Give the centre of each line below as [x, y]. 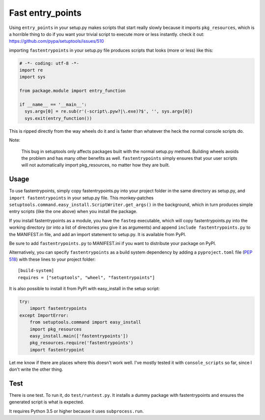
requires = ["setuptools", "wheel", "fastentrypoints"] [86, 277]
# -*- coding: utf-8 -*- [49, 63]
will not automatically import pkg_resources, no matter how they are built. [96, 165]
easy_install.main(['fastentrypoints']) [79, 336]
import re [31, 70]
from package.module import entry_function [73, 91]
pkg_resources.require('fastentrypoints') [81, 343]
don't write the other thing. [36, 369]
